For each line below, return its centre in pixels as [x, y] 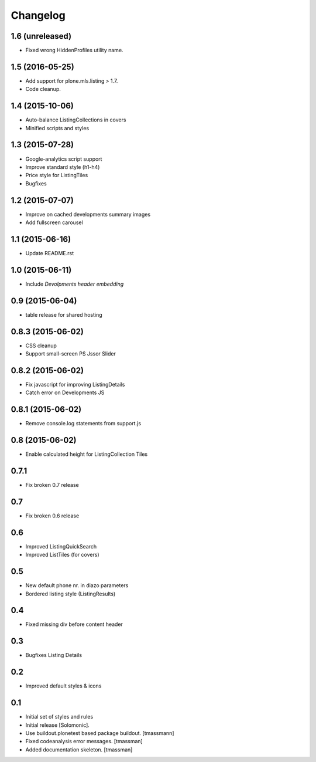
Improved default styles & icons [63, 686]
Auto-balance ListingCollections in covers [76, 120]
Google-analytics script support [64, 159]
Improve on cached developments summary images [88, 214]
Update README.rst [50, 253]
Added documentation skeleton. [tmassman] [79, 749]
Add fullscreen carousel [54, 222]
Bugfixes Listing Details [54, 655]
